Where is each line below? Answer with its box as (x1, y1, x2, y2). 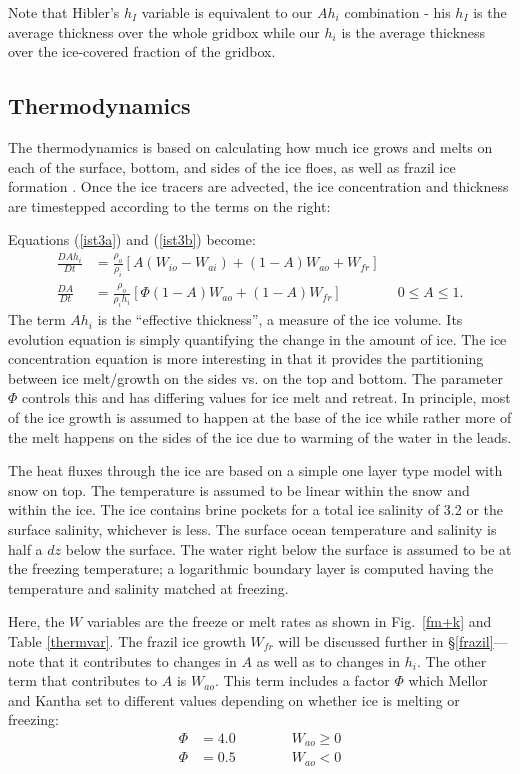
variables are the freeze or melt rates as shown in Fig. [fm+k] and (86, 611, 492, 632)
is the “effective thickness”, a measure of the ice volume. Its (97, 309, 463, 330)
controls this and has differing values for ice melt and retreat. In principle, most (22, 387, 511, 408)
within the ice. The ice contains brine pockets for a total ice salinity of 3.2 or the (8, 499, 503, 520)
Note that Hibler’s (8, 2, 120, 22)
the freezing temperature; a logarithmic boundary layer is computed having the (8, 558, 494, 579)
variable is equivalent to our (141, 2, 313, 22)
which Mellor (408, 670, 488, 691)
